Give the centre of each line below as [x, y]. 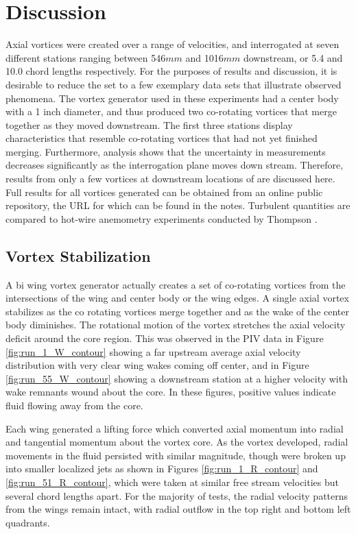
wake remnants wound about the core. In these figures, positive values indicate [171, 392]
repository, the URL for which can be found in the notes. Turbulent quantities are [178, 205]
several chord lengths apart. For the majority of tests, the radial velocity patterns [177, 495]
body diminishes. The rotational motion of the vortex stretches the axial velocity [176, 325]
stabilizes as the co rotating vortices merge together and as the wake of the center [177, 311]
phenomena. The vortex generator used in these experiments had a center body [172, 98]
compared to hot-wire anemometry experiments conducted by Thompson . [162, 218]
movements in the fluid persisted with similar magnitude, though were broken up [176, 455]
